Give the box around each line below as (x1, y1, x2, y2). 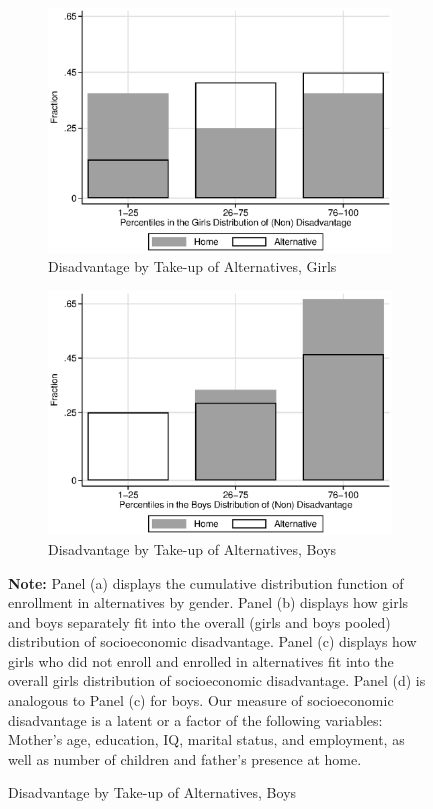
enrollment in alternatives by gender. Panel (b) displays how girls (8, 592, 409, 613)
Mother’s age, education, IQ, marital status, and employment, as (8, 729, 405, 750)
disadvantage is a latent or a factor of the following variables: (8, 709, 383, 730)
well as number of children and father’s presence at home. (8, 748, 362, 769)
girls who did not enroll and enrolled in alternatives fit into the (8, 650, 394, 671)
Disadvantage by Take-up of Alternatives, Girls (48, 256, 337, 277)
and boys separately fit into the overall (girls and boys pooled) (8, 611, 391, 632)
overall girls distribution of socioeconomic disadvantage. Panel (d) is (8, 670, 426, 691)
